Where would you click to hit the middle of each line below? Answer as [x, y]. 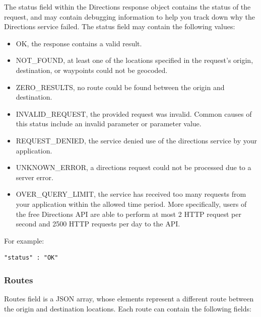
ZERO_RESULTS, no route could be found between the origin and [120, 87]
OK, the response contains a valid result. [79, 43]
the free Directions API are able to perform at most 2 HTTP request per [128, 214]
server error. [35, 177]
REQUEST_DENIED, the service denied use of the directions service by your [137, 140]
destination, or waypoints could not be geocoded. [92, 70]
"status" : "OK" [31, 258]
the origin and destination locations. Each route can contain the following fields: [128, 308]
